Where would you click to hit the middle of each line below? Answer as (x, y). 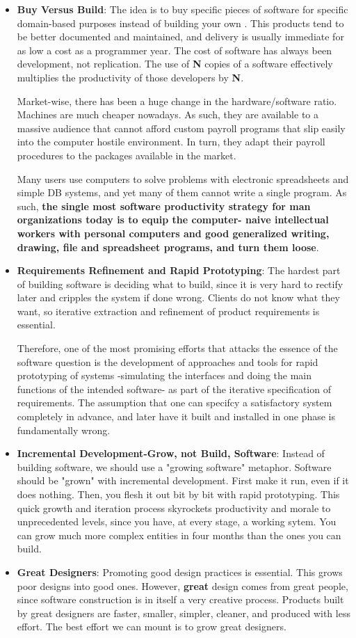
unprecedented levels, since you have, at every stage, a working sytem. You (177, 521)
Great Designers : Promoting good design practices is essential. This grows (180, 572)
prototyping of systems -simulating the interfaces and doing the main (164, 375)
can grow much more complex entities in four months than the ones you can (179, 535)
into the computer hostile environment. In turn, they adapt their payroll (171, 142)
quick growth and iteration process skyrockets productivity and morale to (174, 508)
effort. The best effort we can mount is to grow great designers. (152, 627)
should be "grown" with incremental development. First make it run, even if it (183, 480)
